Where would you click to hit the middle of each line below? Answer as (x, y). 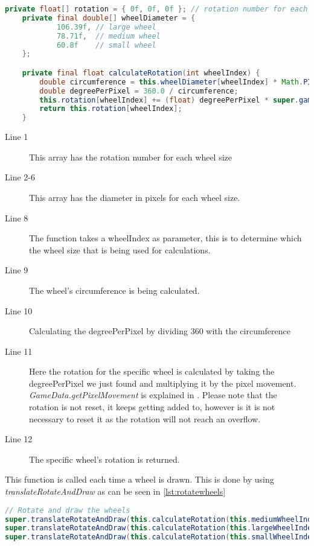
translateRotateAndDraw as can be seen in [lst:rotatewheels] (115, 491)
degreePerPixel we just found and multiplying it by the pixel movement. (163, 383)
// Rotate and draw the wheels (68, 510)
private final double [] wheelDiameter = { (109, 18)
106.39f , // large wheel (106, 27)
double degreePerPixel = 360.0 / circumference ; (139, 91)
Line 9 (17, 270)
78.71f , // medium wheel (108, 36)
